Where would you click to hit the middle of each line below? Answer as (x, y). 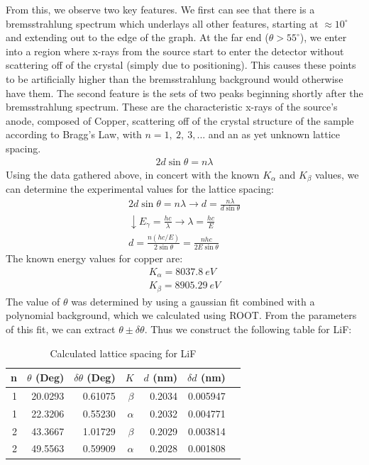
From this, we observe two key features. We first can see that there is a (160, 9)
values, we (337, 174)
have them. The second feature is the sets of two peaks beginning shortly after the (184, 93)
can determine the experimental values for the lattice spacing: (140, 189)
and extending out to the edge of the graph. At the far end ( (137, 37)
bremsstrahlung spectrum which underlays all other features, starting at (162, 23)
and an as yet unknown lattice (274, 134)
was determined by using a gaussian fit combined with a (193, 301)
